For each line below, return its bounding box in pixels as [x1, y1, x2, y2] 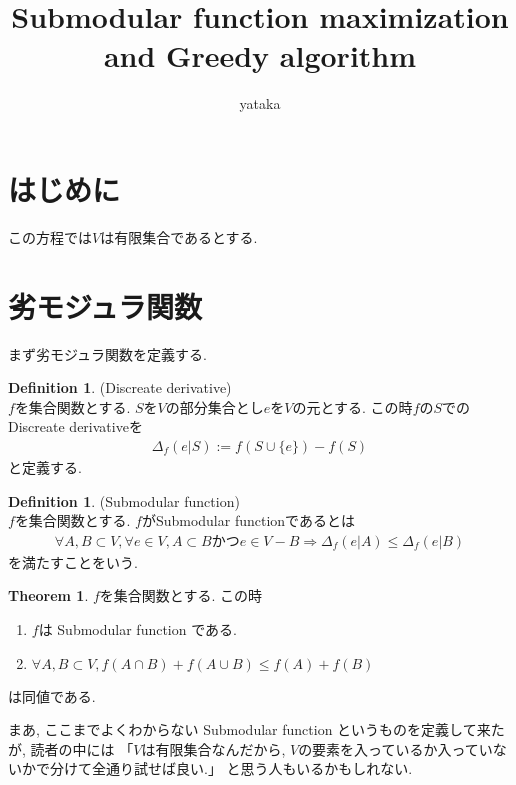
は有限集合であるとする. [100, 226, 258, 247]
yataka [239, 93, 281, 114]
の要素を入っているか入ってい [298, 738, 493, 759]
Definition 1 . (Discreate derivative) [8, 377, 232, 398]
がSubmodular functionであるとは [141, 510, 355, 531]
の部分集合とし [165, 396, 264, 417]
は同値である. [8, 685, 96, 706]
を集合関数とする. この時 [99, 585, 262, 606]
